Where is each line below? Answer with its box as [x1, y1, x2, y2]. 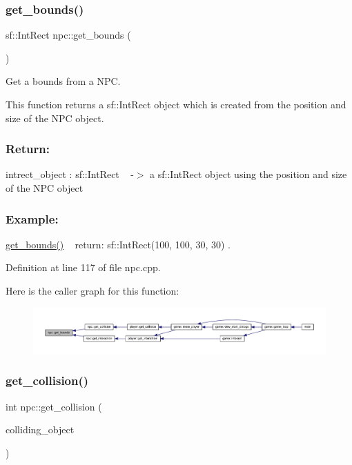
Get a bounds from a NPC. [6, 74, 121, 88]
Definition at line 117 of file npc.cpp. [6, 260, 161, 275]
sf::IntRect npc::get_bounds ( [6, 28, 131, 42]
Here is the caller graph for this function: [6, 284, 179, 297]
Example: [6, 210, 59, 227]
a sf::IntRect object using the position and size [150, 167, 347, 181]
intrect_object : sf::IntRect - [6, 167, 134, 181]
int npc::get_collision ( [6, 399, 102, 413]
